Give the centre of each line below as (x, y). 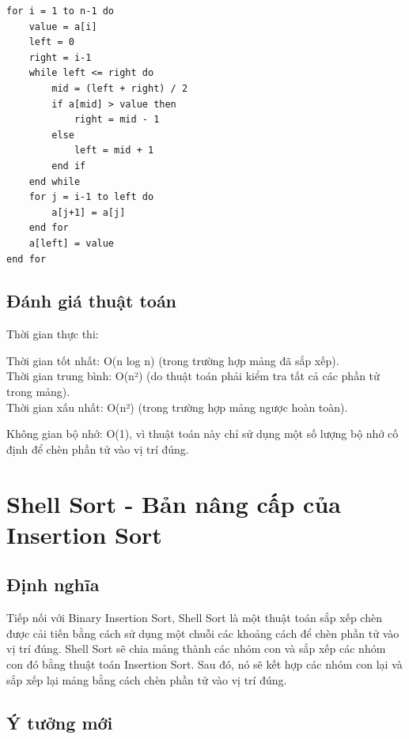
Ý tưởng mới (60, 722)
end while (55, 181)
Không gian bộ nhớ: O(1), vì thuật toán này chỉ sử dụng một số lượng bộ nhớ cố (203, 434)
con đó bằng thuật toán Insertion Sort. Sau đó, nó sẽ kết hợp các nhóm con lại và (204, 664)
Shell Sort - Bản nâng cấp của (174, 503)
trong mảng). (38, 392)
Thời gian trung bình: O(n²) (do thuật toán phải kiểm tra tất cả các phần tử (193, 376)
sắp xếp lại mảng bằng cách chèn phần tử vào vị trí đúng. (147, 679)
